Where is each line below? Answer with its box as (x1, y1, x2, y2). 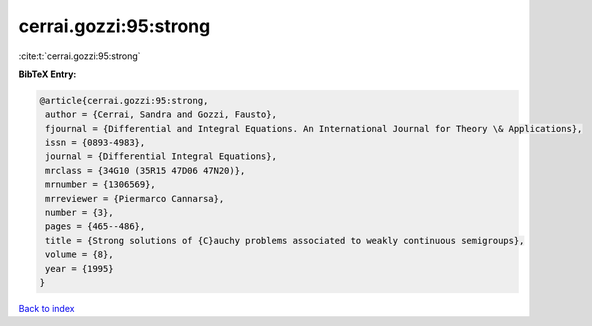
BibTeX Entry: (18, 68, 77, 80)
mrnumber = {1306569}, (45, 179, 157, 190)
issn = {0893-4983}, (45, 137, 146, 149)
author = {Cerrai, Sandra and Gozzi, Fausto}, (45, 109, 277, 120)
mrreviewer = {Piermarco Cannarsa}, (45, 193, 225, 204)
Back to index (18, 302, 75, 314)
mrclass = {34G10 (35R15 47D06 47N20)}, (45, 165, 246, 176)
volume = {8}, (45, 249, 114, 260)
